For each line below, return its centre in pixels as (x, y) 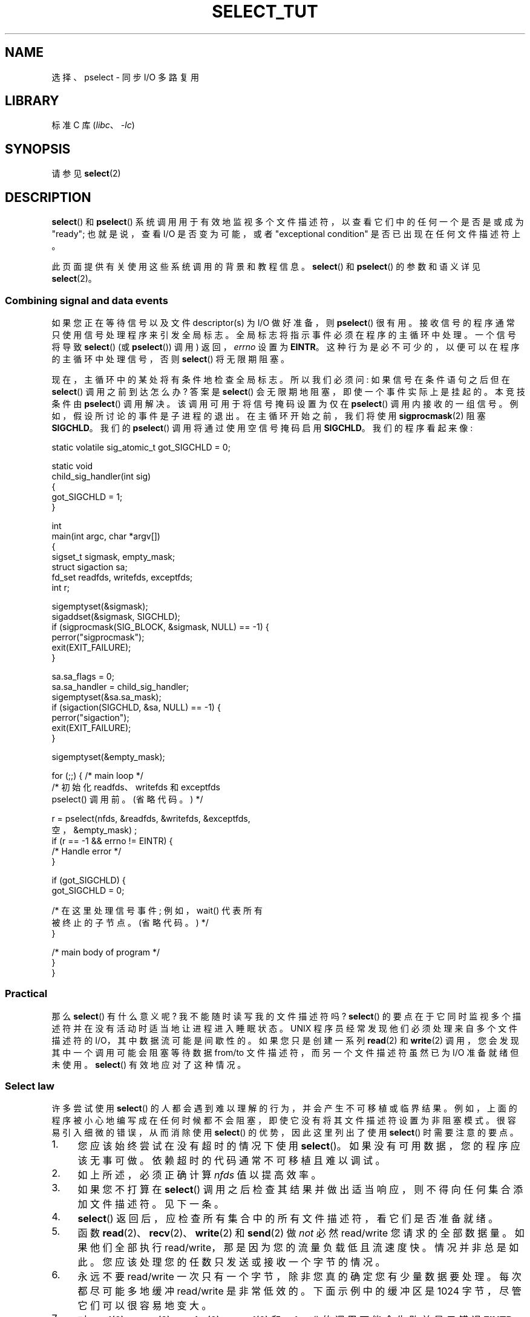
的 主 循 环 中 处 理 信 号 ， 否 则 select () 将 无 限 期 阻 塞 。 (171, 359)
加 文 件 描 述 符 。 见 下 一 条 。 (151, 1204)
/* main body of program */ (106, 952)
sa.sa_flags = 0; (83, 676)
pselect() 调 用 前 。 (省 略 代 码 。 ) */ (127, 799)
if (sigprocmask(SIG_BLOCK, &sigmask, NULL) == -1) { (160, 626)
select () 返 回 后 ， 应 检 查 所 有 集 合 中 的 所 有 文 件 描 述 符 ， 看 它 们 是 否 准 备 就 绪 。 (288, 1219)
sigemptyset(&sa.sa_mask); (106, 697)
